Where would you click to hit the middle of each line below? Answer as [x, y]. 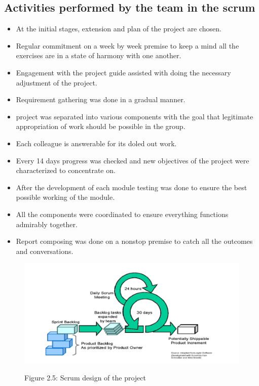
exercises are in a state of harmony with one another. [99, 55]
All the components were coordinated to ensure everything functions [122, 214]
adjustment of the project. [57, 82]
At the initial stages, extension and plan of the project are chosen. [119, 29]
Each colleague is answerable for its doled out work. [96, 143]
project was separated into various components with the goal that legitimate [135, 116]
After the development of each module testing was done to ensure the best [132, 187]
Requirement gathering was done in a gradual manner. [101, 99]
